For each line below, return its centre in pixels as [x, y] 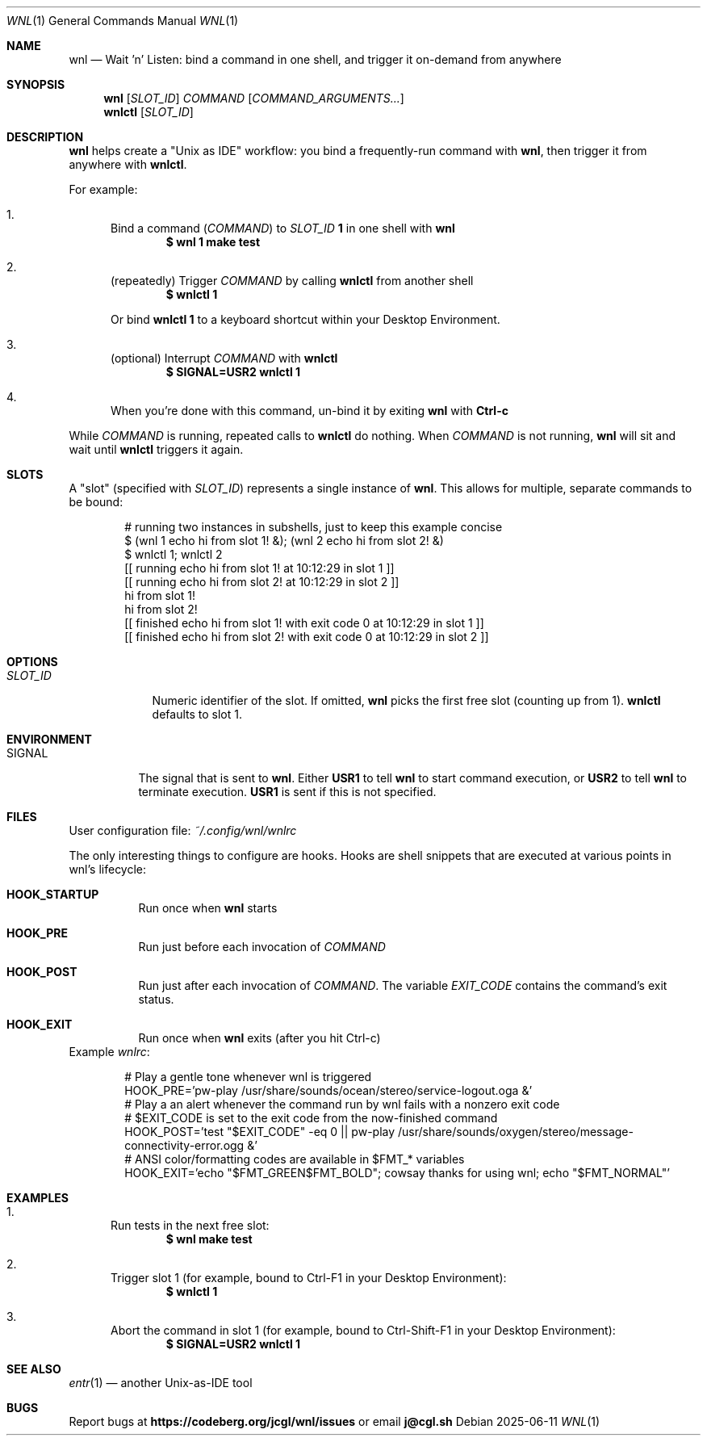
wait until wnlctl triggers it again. [156, 449]
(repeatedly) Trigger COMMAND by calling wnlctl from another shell [292, 281]
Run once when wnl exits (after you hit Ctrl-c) [259, 1038]
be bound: [96, 502]
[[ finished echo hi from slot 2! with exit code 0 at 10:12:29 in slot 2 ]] [307, 637]
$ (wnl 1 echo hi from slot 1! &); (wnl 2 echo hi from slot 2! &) [284, 541]
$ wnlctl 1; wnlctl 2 [174, 554]
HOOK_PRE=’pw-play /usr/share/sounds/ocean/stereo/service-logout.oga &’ [328, 1090]
